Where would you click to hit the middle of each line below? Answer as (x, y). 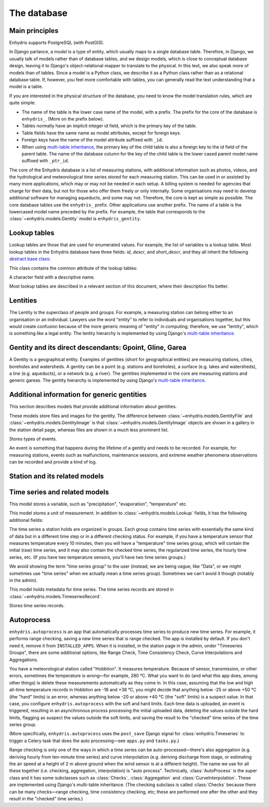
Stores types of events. (33, 439)
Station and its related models (57, 476)
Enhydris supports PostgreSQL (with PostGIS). (57, 43)
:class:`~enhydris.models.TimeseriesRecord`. (56, 596)
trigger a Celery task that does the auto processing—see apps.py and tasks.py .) (94, 741)
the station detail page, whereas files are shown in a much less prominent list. (89, 430)
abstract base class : (30, 259)
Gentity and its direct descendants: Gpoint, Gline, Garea (98, 348)
